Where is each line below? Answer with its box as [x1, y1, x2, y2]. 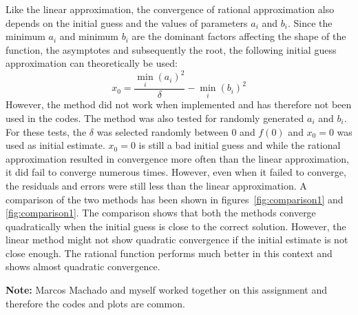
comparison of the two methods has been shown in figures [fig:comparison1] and [6, 192, 344, 206]
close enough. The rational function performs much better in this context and [6, 245, 333, 260]
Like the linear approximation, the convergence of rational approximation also [6, 2, 335, 16]
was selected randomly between [96, 124, 229, 139]
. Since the [287, 15, 333, 30]
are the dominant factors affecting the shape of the [131, 29, 346, 43]
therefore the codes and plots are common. [6, 296, 185, 310]
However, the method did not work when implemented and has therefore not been [6, 97, 352, 112]
